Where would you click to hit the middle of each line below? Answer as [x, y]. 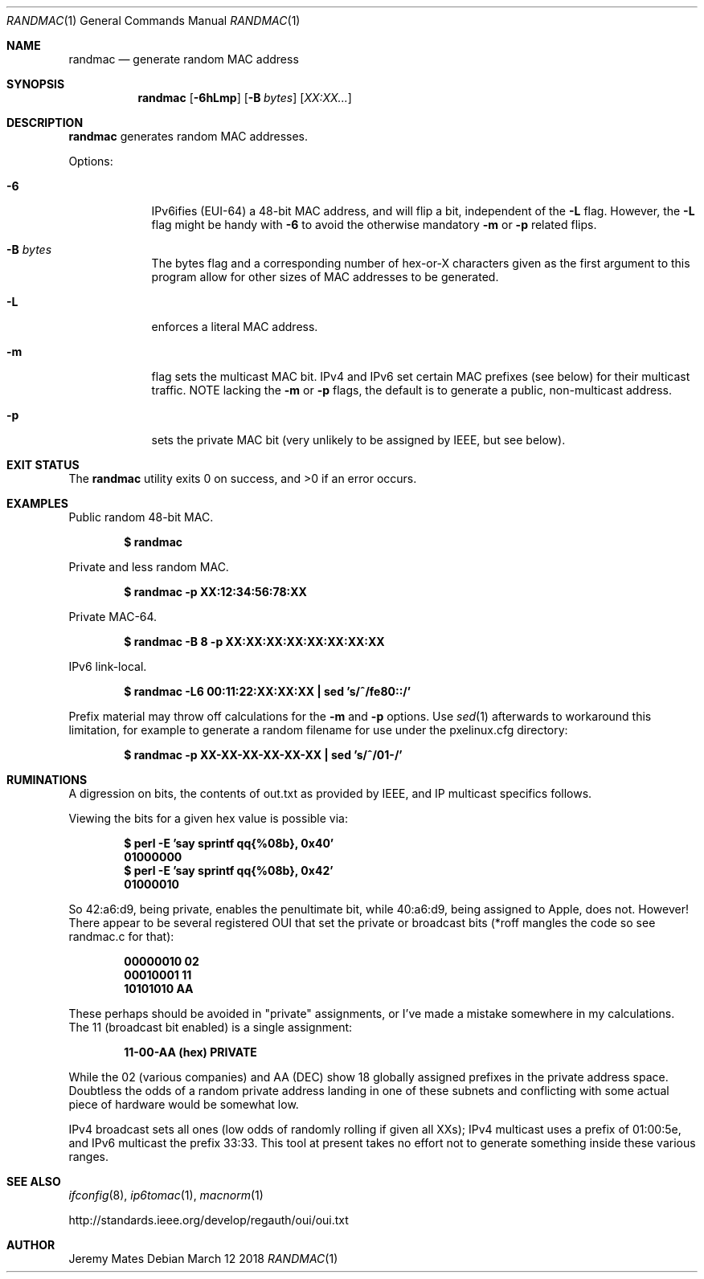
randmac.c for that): [121, 936]
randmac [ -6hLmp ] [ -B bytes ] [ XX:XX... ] [245, 98]
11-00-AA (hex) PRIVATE [190, 1052]
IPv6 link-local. [108, 666]
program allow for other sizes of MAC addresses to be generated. [325, 277]
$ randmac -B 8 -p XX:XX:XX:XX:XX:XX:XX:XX [254, 642]
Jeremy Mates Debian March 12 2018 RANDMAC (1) [203, 1259]
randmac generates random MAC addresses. [188, 136]
